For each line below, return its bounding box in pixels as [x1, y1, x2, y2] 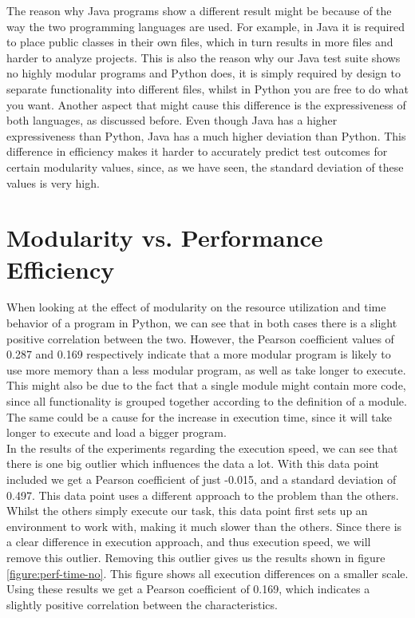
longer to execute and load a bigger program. [6, 424, 227, 441]
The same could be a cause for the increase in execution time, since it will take [6, 408, 392, 425]
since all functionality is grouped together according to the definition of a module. [6, 393, 407, 409]
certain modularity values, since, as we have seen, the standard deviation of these [6, 158, 404, 175]
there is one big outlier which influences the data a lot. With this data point [6, 455, 379, 472]
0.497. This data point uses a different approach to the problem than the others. [6, 486, 399, 503]
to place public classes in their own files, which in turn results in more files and [6, 34, 393, 50]
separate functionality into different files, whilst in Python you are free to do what [6, 80, 409, 97]
